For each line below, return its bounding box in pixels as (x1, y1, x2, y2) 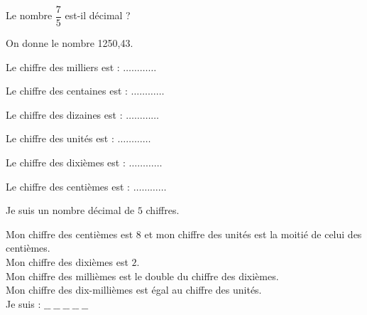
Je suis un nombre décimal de (6, 203, 135, 218)
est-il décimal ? (65, 8, 131, 23)
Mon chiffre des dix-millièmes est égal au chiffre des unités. (6, 282, 262, 297)
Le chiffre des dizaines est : (6, 107, 123, 122)
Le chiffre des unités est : (6, 131, 114, 146)
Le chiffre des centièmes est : (6, 178, 130, 193)
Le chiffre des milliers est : (6, 59, 120, 74)
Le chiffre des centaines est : (6, 83, 128, 98)
